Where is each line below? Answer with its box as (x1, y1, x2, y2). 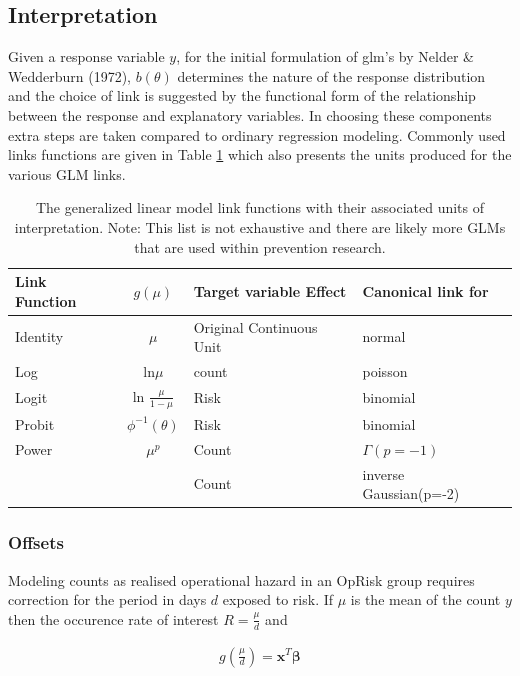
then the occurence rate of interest (8, 608, 219, 629)
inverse (362, 463, 405, 484)
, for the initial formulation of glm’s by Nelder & (176, 46, 474, 67)
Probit (15, 413, 55, 434)
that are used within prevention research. (134, 236, 386, 257)
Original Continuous (193, 316, 318, 337)
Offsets (8, 530, 64, 555)
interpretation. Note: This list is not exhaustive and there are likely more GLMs (14, 216, 506, 237)
